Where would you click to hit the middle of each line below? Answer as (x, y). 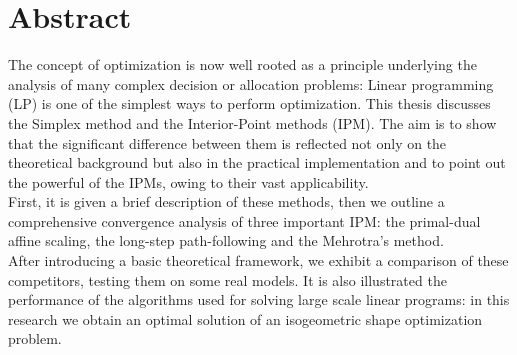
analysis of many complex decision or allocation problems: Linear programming (251, 83)
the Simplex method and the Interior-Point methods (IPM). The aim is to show (252, 122)
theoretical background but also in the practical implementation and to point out (257, 162)
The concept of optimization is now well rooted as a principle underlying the (242, 64)
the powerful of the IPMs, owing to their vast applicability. (188, 181)
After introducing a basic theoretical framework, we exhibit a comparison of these (258, 260)
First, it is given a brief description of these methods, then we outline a (226, 201)
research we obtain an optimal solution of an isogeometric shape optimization (245, 318)
